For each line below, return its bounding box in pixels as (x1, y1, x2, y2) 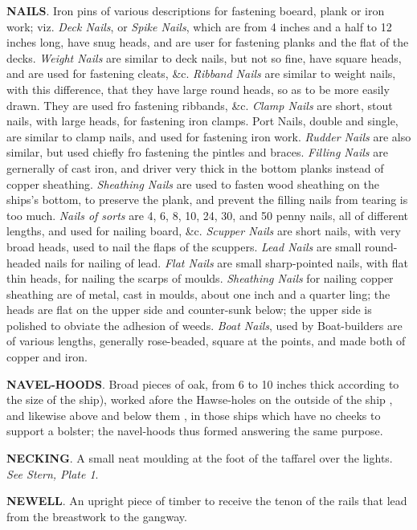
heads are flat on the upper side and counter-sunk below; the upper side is (6, 301, 372, 318)
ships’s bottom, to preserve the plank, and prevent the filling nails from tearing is (6, 191, 408, 208)
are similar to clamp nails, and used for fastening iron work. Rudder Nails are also (6, 128, 411, 145)
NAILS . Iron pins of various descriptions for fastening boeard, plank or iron (6, 2, 385, 18)
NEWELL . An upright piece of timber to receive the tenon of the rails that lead (6, 492, 407, 509)
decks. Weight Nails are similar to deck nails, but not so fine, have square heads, (6, 49, 402, 66)
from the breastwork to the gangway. (6, 508, 187, 524)
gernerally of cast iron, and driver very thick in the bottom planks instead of (6, 159, 384, 176)
